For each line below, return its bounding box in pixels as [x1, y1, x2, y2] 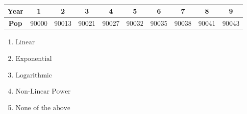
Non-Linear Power [15, 88, 71, 95]
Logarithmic [15, 72, 52, 79]
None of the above [15, 104, 71, 112]
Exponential [15, 56, 52, 63]
